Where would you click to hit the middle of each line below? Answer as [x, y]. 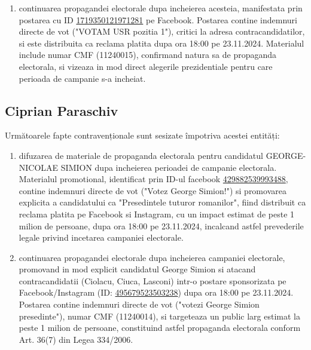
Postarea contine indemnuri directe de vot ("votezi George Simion [139, 304]
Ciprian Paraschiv [62, 110]
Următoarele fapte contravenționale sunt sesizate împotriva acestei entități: [142, 135]
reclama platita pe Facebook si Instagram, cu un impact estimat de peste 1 [157, 214]
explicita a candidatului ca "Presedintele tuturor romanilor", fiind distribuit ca [162, 202]
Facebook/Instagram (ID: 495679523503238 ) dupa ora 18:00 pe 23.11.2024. [156, 292]
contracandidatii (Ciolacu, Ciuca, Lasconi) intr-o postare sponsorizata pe [153, 280]
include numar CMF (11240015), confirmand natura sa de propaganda [148, 55]
